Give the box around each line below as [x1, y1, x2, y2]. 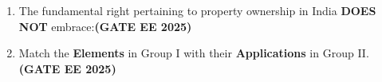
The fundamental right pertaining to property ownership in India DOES [18, 2, 376, 18]
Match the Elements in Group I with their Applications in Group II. [18, 45, 369, 61]
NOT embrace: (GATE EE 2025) [18, 18, 192, 34]
